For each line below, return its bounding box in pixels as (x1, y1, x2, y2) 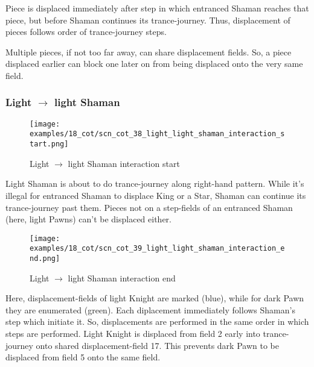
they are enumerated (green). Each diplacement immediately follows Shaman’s (5, 303, 295, 316)
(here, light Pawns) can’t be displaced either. (5, 213, 171, 225)
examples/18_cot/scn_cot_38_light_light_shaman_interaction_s (30, 130, 285, 139)
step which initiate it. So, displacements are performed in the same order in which (5, 315, 309, 328)
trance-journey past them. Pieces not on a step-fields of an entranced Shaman (5, 201, 293, 213)
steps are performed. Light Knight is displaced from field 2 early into (5, 327, 260, 340)
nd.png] (30, 254, 60, 263)
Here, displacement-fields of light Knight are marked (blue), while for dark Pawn (5, 292, 304, 304)
